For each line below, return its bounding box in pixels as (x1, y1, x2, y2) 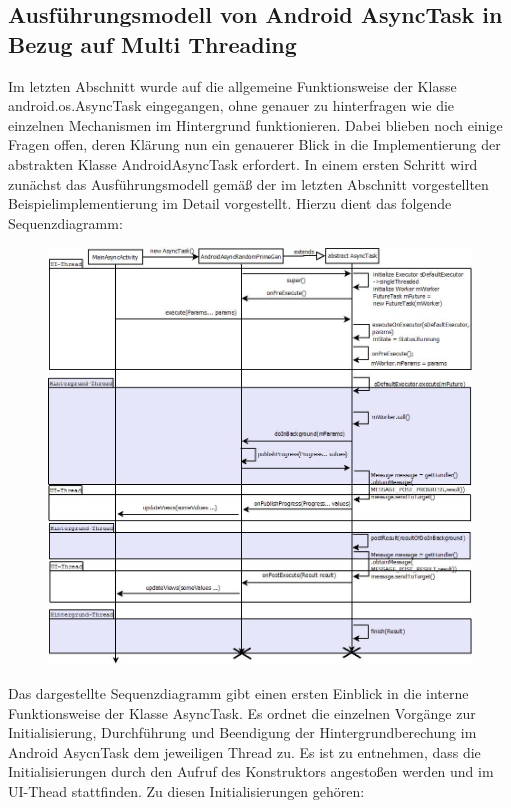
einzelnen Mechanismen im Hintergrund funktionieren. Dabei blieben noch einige (8, 114, 503, 135)
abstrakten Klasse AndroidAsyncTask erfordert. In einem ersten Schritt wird (8, 153, 478, 174)
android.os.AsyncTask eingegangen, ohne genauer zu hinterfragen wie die (8, 95, 455, 116)
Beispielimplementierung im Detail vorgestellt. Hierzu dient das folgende (8, 193, 452, 214)
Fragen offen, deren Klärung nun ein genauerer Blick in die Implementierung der (8, 134, 501, 155)
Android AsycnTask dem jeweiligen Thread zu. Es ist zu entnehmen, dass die (8, 741, 481, 762)
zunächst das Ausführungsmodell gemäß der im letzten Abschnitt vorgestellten (8, 173, 489, 194)
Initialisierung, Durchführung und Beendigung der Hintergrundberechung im (8, 722, 477, 743)
